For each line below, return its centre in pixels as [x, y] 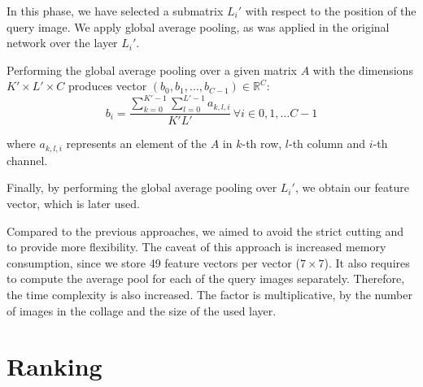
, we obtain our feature [352, 187]
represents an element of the [137, 143]
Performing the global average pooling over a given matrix [152, 70]
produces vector [107, 86]
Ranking [55, 366]
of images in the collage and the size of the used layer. [142, 310]
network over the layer [62, 43]
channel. [27, 160]
